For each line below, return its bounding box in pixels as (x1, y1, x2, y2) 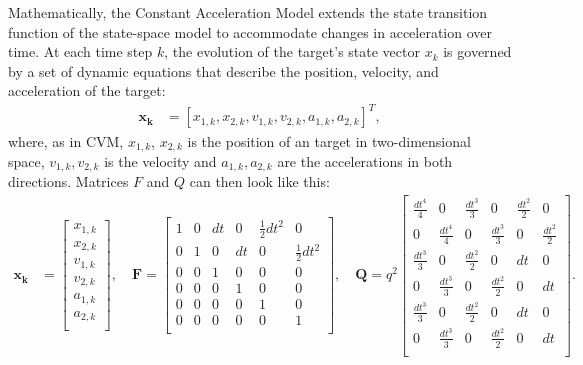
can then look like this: (189, 171, 330, 192)
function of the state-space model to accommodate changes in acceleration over (8, 21, 493, 42)
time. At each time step (8, 41, 153, 62)
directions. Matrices (8, 171, 129, 192)
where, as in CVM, (8, 130, 124, 151)
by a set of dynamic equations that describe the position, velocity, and (8, 60, 439, 81)
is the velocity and (104, 150, 217, 171)
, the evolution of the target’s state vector (164, 41, 420, 62)
